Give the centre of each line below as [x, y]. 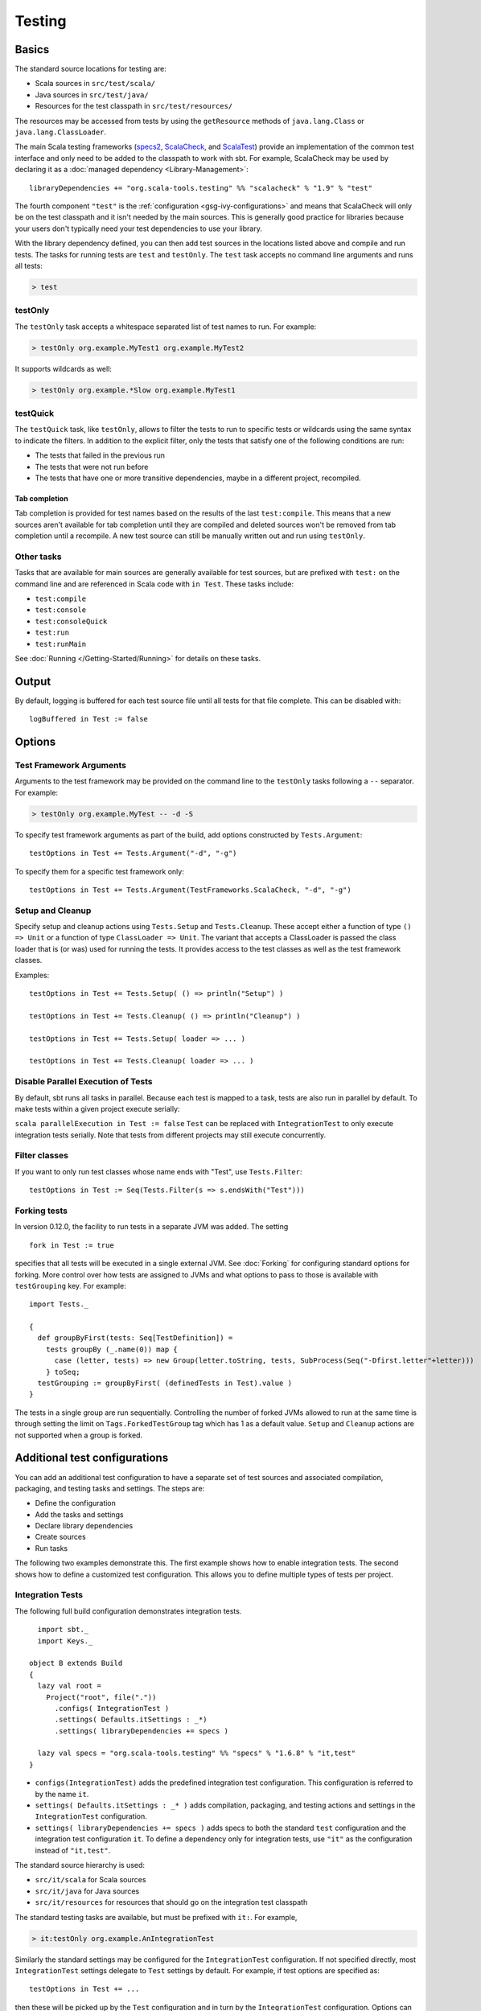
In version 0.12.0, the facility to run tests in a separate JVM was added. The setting [152, 1227]
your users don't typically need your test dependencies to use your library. [139, 228]
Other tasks [38, 557]
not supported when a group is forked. [79, 1435]
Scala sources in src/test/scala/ [95, 84]
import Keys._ [65, 1641]
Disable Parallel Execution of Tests [84, 1082]
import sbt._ [63, 1630]
